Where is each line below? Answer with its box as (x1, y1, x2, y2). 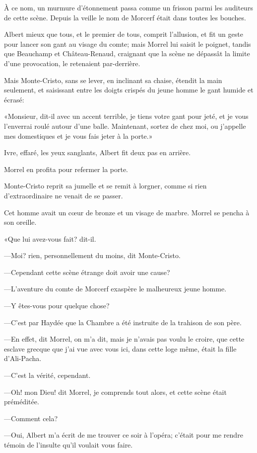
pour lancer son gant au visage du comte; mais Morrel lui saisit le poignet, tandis (4, 38, 251, 49)
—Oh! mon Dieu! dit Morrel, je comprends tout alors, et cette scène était (4, 386, 227, 397)
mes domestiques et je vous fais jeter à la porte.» (4, 130, 153, 141)
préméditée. (4, 396, 39, 407)
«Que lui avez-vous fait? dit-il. (4, 233, 96, 244)
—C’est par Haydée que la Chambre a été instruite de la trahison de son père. (4, 317, 242, 327)
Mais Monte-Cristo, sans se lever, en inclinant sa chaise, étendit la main (4, 75, 222, 85)
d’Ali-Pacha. (4, 353, 42, 363)
